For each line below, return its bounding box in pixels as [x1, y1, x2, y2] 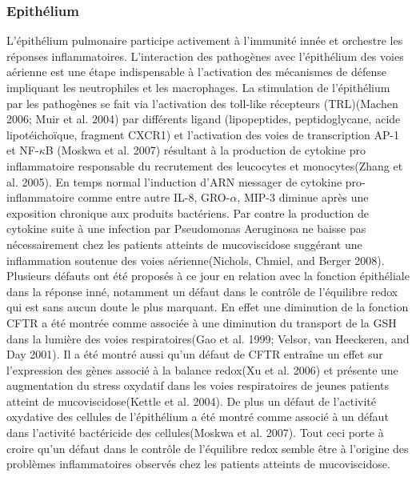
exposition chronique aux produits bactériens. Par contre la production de [6, 204, 369, 221]
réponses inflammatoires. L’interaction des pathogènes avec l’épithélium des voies [6, 47, 404, 64]
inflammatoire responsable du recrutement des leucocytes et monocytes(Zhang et [6, 157, 403, 174]
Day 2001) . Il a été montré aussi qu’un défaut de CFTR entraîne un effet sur [6, 346, 383, 363]
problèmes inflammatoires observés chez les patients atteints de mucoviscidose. [6, 455, 390, 472]
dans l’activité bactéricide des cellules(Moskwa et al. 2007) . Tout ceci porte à [6, 424, 384, 441]
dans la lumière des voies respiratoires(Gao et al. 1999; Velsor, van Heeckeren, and [6, 330, 410, 347]
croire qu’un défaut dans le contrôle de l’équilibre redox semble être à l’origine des [6, 439, 409, 456]
